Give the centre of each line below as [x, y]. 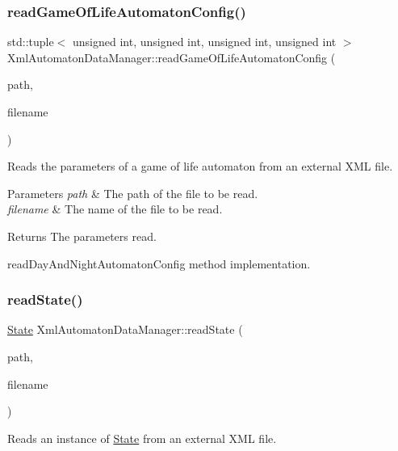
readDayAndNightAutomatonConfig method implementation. [159, 263]
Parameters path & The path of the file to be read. [133, 193]
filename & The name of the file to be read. [115, 209]
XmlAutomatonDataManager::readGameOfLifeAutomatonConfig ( [172, 57]
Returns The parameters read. [82, 236]
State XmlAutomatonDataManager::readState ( [125, 329]
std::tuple [31, 42]
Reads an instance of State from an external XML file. [142, 438]
